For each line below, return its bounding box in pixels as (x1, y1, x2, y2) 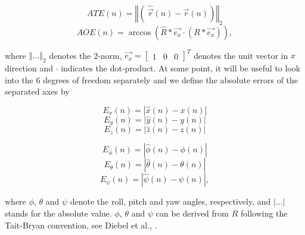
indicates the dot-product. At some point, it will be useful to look (61, 62, 301, 74)
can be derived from (155, 206, 229, 219)
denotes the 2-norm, (49, 49, 122, 61)
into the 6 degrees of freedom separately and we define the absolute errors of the (5, 73, 298, 86)
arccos (128, 28, 151, 37)
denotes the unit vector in (194, 49, 288, 61)
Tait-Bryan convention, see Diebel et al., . (5, 218, 157, 231)
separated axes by (5, 85, 70, 98)
